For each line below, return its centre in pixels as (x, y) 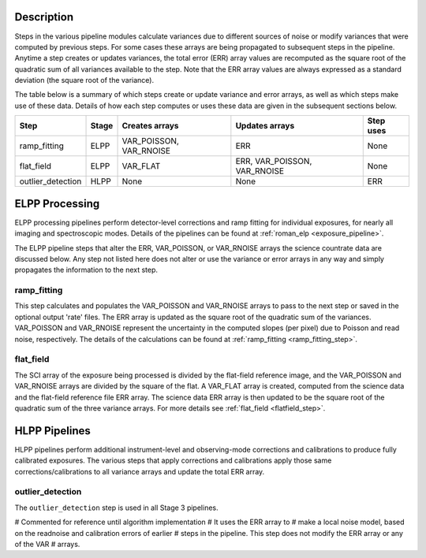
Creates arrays (150, 126)
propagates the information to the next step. (86, 270)
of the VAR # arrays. (47, 544)
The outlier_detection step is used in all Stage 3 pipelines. (116, 508)
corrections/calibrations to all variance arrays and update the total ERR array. (140, 471)
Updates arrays (265, 126)
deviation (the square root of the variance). (84, 80)
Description (44, 17)
